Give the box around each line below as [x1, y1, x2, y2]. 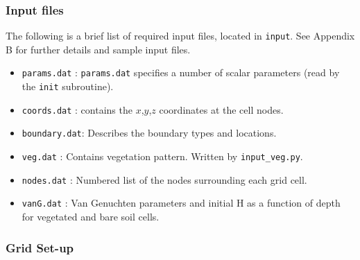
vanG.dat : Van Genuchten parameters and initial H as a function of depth [22, 196, 341, 210]
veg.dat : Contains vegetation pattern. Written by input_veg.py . [22, 149, 303, 164]
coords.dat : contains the [22, 102, 132, 116]
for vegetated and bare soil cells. [22, 209, 160, 224]
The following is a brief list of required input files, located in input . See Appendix [6, 28, 355, 43]
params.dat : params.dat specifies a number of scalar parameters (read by [22, 65, 340, 80]
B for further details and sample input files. [6, 42, 191, 56]
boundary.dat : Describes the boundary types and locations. [22, 125, 277, 140]
